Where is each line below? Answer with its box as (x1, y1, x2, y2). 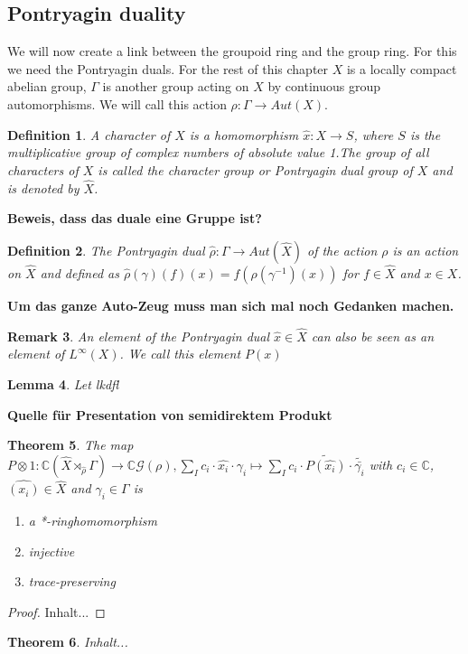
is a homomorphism (189, 125, 299, 144)
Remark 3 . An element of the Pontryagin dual (7, 326, 270, 345)
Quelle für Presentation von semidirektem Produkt (7, 405, 332, 424)
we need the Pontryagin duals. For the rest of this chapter (7, 59, 329, 78)
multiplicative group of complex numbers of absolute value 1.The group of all (7, 143, 429, 162)
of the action (306, 240, 378, 259)
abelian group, (7, 77, 87, 96)
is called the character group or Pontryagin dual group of (98, 160, 413, 179)
